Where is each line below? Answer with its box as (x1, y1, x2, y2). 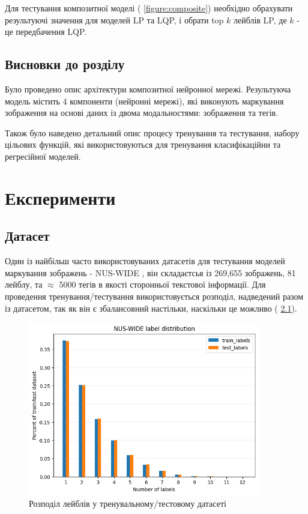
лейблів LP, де (234, 13, 287, 26)
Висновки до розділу (5, 55, 125, 73)
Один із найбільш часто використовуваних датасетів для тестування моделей (5, 255, 285, 267)
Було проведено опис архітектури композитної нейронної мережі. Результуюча (5, 82, 291, 95)
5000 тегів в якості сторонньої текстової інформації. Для (59, 278, 266, 291)
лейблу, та (5, 278, 43, 291)
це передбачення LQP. (5, 25, 87, 38)
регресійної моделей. (5, 150, 81, 162)
